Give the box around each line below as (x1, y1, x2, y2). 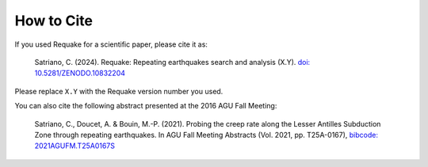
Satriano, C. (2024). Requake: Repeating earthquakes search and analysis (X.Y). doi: (34, 57, 311, 66)
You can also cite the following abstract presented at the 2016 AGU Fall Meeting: (14, 101, 277, 111)
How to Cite (14, 12, 93, 29)
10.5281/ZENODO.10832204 (34, 68, 126, 78)
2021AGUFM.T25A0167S (34, 141, 115, 150)
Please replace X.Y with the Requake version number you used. (14, 86, 224, 96)
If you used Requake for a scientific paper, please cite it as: (14, 40, 208, 49)
